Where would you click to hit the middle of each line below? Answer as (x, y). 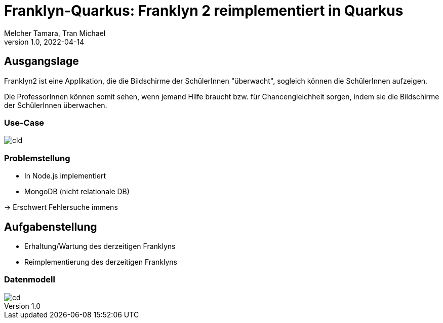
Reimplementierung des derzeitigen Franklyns (101, 262)
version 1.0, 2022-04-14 (44, 42)
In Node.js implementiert (65, 176)
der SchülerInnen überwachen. (56, 105)
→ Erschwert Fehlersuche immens (61, 207)
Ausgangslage (42, 61)
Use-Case (24, 122)
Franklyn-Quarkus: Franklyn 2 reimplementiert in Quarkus (204, 11)
